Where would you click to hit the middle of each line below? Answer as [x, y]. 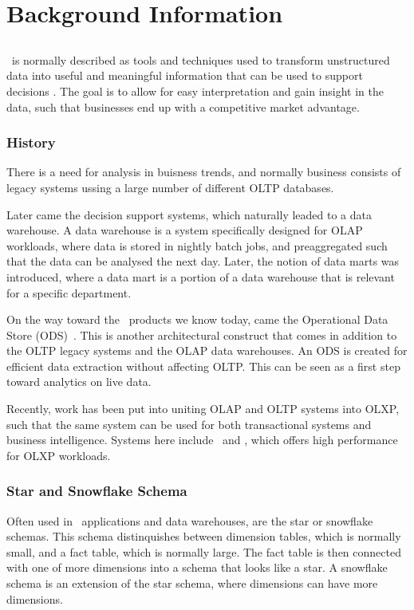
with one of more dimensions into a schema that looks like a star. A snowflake [197, 567]
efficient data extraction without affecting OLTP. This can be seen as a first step [203, 366]
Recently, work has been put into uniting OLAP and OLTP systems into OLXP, [203, 409]
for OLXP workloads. [59, 455]
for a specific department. [69, 292]
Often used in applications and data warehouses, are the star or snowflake [190, 520]
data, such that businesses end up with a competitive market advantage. [183, 106]
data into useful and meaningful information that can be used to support [185, 75]
